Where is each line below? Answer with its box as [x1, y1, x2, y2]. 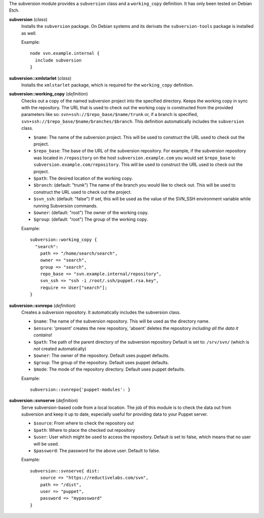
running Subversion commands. [33, 203, 98, 209]
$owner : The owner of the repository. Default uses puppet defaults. [33, 353, 170, 358]
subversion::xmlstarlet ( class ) [9, 75, 72, 81]
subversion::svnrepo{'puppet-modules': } [30, 387, 131, 392]
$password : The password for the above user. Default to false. [33, 448, 160, 454]
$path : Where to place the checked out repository [33, 427, 135, 433]
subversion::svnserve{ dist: [30, 468, 100, 473]
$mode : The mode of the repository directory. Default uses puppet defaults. [33, 366, 185, 372]
